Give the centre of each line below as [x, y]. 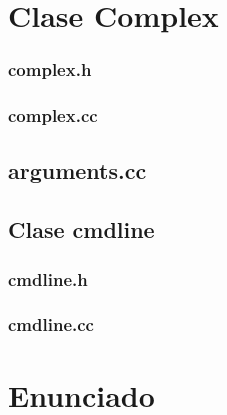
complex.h [50, 69]
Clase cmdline [81, 229]
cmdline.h [48, 278]
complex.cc [53, 115]
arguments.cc [77, 170]
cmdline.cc [51, 324]
